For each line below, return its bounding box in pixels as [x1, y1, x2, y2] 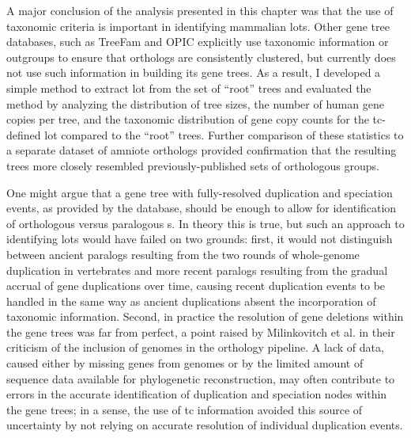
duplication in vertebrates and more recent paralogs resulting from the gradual [6, 261, 388, 278]
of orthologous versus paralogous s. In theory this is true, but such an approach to [6, 215, 405, 231]
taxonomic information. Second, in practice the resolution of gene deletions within [6, 308, 404, 325]
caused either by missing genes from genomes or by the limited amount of [6, 355, 364, 371]
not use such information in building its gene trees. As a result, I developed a [6, 64, 381, 81]
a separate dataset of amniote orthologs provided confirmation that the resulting [6, 142, 397, 158]
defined [6, 126, 41, 143]
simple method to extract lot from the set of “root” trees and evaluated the [6, 79, 371, 96]
